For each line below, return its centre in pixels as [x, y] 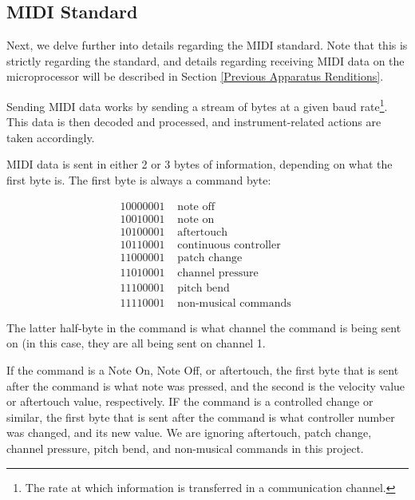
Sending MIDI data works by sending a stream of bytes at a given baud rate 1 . [197, 105]
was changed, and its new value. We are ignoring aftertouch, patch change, [189, 433]
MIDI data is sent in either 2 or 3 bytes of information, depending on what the [200, 164]
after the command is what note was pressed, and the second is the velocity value [206, 385]
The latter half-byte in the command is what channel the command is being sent [204, 327]
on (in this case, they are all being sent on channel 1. [136, 343]
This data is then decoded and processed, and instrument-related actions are [194, 122]
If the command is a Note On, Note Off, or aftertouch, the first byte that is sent [203, 370]
